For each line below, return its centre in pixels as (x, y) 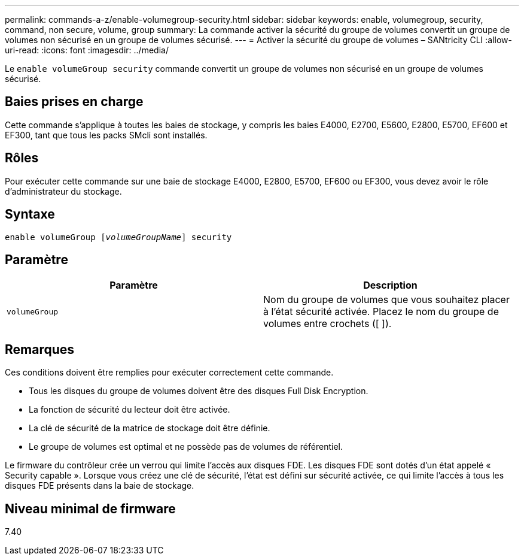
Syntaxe (30, 214)
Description (390, 285)
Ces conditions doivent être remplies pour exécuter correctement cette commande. (169, 373)
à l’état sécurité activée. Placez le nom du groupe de (381, 312)
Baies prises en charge (74, 102)
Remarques (40, 349)
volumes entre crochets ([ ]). (327, 324)
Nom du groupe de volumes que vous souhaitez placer (386, 300)
